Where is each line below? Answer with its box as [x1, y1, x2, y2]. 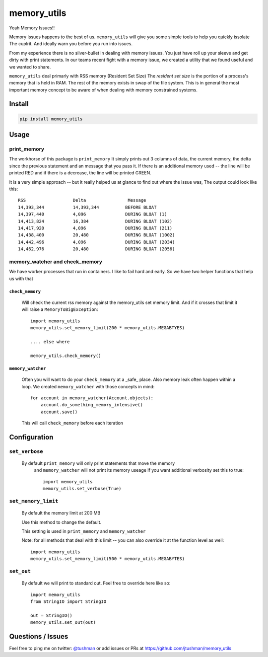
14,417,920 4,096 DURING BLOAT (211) [18, 225, 173, 231]
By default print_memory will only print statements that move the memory [21, 460, 175, 466]
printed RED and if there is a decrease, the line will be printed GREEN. [9, 170, 151, 176]
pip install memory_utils [19, 116, 83, 122]
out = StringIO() [30, 612, 72, 618]
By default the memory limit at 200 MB [21, 510, 101, 516]
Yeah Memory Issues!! [9, 25, 55, 31]
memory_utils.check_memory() [30, 353, 101, 359]
